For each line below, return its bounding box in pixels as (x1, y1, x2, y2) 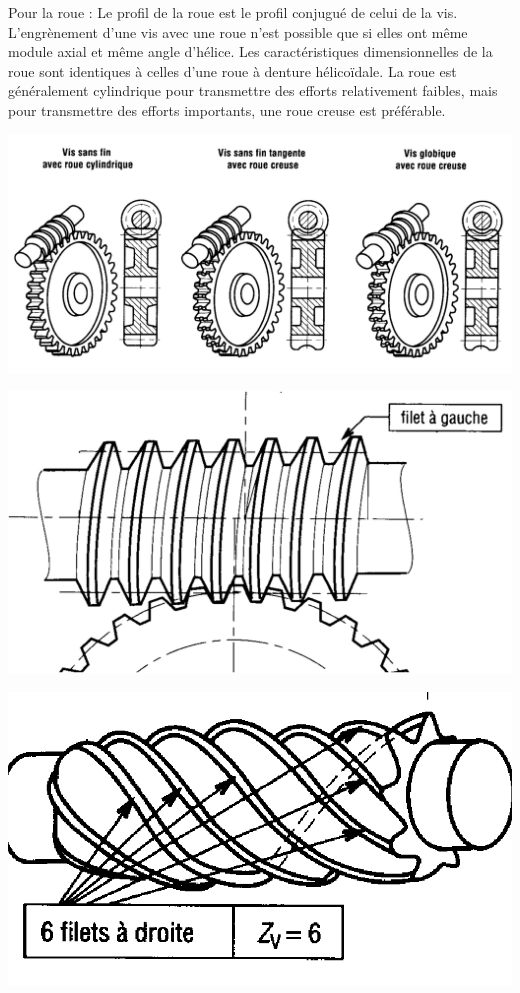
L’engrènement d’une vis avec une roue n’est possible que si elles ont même (8, 21, 468, 42)
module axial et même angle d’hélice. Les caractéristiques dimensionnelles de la (8, 41, 493, 62)
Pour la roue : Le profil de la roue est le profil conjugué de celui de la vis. (8, 2, 458, 22)
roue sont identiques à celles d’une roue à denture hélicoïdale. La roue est (8, 60, 457, 81)
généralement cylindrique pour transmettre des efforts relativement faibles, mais (8, 80, 498, 101)
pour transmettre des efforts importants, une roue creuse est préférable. (8, 99, 446, 120)
